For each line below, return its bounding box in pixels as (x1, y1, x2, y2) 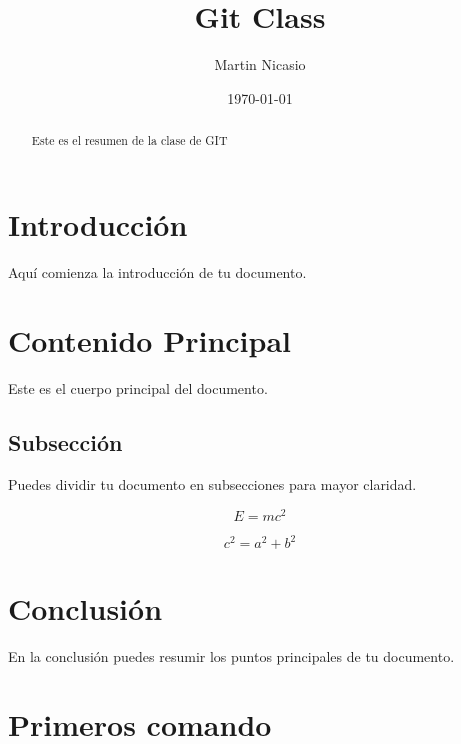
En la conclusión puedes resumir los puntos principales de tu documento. (8, 645, 455, 666)
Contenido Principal (8, 320, 291, 361)
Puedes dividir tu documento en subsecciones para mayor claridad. (8, 474, 417, 495)
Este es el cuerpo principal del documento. (8, 378, 268, 399)
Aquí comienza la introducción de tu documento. (8, 261, 307, 282)
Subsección (8, 427, 123, 458)
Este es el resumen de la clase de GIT (31, 132, 228, 149)
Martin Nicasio (214, 54, 306, 75)
